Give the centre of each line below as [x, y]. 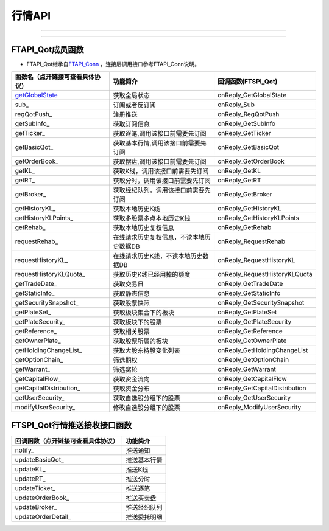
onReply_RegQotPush [248, 114]
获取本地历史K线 [136, 209]
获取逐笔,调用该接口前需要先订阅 [160, 134]
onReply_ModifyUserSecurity [259, 408]
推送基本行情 [144, 460]
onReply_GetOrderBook [251, 161]
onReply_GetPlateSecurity [254, 322]
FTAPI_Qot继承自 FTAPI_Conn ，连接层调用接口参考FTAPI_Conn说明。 [113, 64]
